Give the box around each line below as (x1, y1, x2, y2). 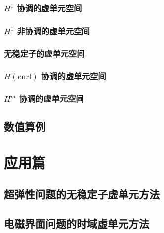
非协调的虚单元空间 (17, 24, 90, 37)
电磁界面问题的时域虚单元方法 (4, 215, 149, 231)
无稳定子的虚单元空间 (4, 47, 85, 59)
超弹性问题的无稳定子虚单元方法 (4, 186, 160, 201)
